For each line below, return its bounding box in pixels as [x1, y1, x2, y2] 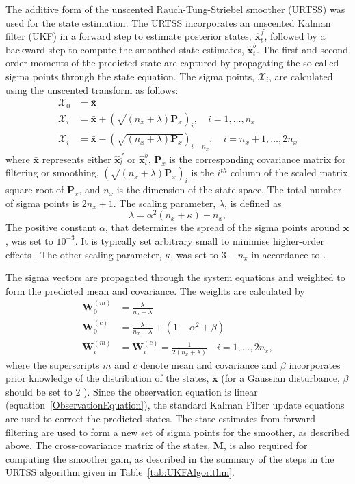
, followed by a [264, 29, 326, 43]
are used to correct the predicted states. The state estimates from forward [5, 411, 315, 426]
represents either [42, 152, 111, 166]
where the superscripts [5, 357, 100, 372]
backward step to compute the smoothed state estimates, [5, 42, 244, 56]
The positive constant [5, 220, 96, 234]
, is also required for [224, 438, 308, 452]
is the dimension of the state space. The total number [116, 182, 342, 197]
